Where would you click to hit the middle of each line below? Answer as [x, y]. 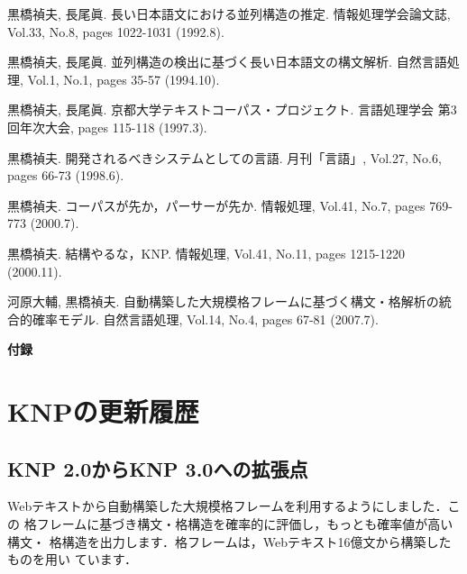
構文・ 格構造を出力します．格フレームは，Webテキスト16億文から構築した [229, 541]
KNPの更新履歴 [103, 411]
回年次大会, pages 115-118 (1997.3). [107, 127]
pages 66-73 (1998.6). [66, 175]
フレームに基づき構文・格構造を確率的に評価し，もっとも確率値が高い [245, 524]
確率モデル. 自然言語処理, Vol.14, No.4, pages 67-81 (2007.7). [205, 319]
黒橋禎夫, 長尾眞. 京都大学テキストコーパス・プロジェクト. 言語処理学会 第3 [232, 109]
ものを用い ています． [73, 559]
